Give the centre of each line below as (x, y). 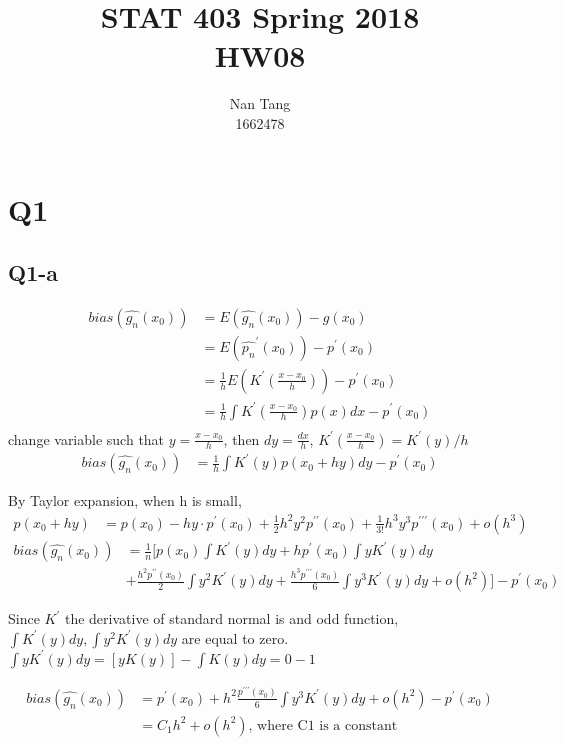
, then (241, 438)
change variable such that (86, 438)
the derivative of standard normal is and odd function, (231, 618)
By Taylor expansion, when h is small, (125, 500)
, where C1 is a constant (323, 725)
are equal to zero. (235, 637)
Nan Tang (260, 103)
